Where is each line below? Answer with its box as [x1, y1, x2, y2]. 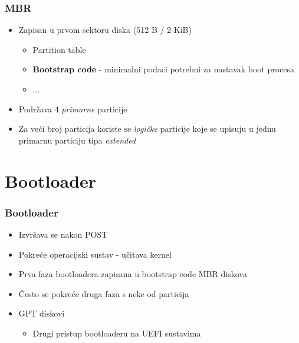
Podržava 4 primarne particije [18, 102, 127, 115]
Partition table [32, 43, 86, 55]
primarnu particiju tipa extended [18, 134, 136, 146]
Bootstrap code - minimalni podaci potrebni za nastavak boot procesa [32, 63, 295, 75]
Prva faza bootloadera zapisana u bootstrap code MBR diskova [18, 268, 247, 280]
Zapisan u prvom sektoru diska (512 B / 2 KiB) [18, 24, 192, 36]
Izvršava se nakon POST [18, 228, 108, 240]
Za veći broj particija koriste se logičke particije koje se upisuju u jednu [18, 122, 276, 135]
